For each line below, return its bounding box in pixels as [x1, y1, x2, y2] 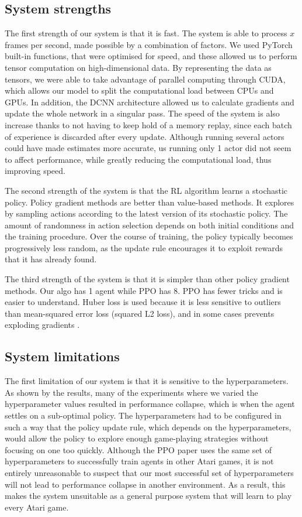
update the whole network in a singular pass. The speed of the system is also [5, 107, 280, 119]
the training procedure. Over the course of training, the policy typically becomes [5, 230, 293, 242]
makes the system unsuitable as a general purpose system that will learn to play [5, 489, 292, 502]
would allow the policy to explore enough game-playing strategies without [5, 432, 269, 444]
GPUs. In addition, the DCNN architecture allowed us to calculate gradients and [5, 95, 294, 108]
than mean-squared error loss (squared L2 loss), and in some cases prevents [5, 307, 275, 319]
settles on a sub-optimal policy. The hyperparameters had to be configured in [5, 409, 282, 422]
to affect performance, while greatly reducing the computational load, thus [5, 153, 272, 165]
